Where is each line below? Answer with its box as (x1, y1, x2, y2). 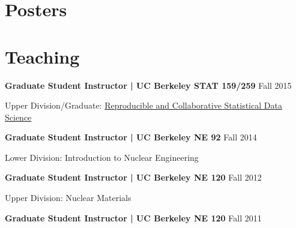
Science (5, 110, 32, 123)
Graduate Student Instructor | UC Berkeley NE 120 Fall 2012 (5, 171, 262, 184)
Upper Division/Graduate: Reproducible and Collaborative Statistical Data (5, 99, 282, 112)
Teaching (5, 44, 80, 68)
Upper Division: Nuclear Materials (5, 191, 131, 204)
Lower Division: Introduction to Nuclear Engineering (5, 151, 199, 163)
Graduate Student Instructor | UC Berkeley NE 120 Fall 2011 (5, 211, 262, 224)
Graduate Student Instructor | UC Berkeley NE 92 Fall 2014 (5, 131, 257, 143)
